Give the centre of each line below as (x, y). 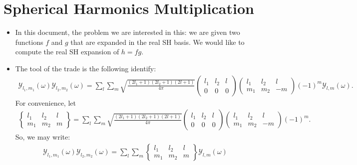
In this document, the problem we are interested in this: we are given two (128, 32)
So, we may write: (43, 137)
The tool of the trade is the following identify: (86, 68)
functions (29, 42)
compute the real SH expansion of (67, 52)
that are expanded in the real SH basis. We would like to (158, 42)
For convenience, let (45, 102)
